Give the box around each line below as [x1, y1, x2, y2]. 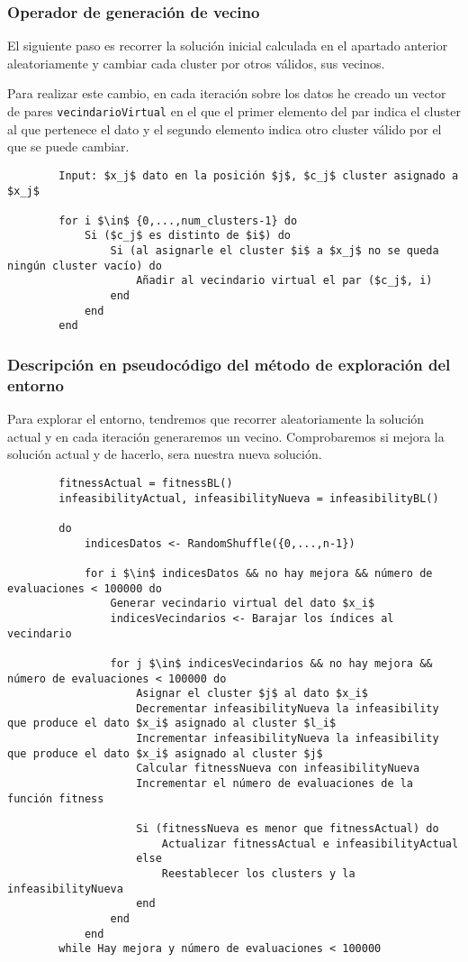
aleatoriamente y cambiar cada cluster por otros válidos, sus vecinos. [7, 53, 385, 72]
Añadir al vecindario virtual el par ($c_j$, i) [136, 274, 433, 288]
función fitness [7, 792, 104, 805]
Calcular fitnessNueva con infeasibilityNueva [136, 762, 420, 775]
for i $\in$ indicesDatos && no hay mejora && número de [84, 566, 433, 580]
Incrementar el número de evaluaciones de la [136, 777, 414, 791]
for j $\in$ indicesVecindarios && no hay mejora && [110, 656, 433, 670]
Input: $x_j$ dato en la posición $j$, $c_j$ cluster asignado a [58, 169, 459, 182]
